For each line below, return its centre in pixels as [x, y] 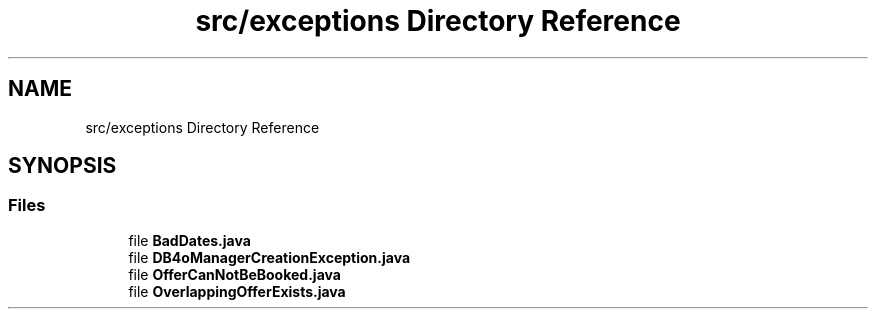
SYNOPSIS [62, 166]
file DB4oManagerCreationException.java [269, 257]
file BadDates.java [189, 240]
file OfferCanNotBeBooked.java [234, 274]
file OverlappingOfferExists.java [237, 291]
